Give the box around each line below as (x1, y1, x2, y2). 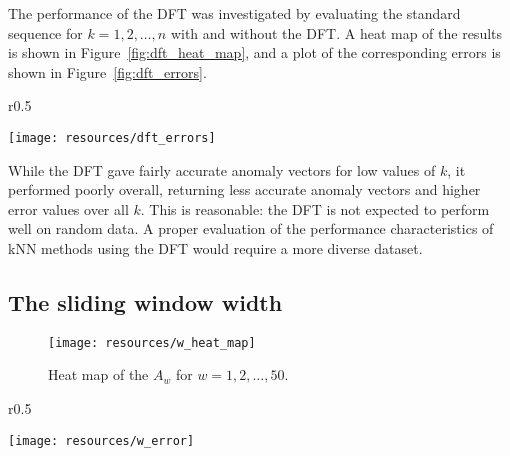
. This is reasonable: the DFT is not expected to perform (140, 198, 490, 219)
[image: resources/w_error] (8, 433, 195, 448)
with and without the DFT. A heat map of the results (170, 22, 503, 43)
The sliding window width (8, 286, 283, 317)
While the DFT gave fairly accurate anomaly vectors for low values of (8, 159, 436, 180)
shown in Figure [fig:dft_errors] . (8, 61, 207, 82)
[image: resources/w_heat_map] (48, 335, 256, 350)
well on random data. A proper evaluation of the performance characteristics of (8, 218, 494, 239)
